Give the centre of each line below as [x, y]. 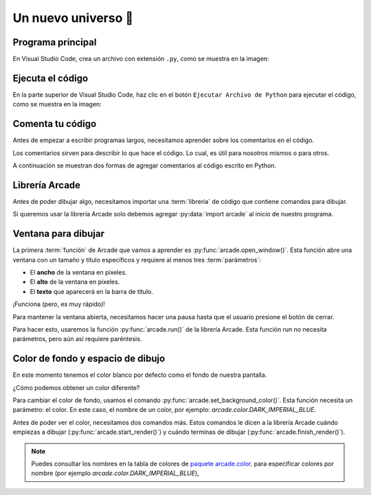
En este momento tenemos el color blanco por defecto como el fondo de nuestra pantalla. [140, 375]
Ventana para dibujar [58, 234]
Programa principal [55, 42]
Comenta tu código [55, 124]
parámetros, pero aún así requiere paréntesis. [77, 339]
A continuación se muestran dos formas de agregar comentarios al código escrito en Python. [145, 165]
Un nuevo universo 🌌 [73, 18]
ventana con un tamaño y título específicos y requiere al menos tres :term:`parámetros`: [137, 260]
